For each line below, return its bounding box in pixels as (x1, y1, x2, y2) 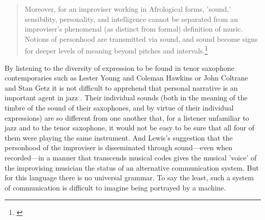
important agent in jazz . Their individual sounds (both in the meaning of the (5, 92, 248, 103)
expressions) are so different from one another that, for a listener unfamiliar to (5, 112, 249, 123)
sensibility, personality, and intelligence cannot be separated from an (24, 13, 238, 24)
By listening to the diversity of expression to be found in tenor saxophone (5, 62, 234, 73)
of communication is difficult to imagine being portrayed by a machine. (5, 182, 226, 193)
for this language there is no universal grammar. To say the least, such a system (5, 172, 254, 183)
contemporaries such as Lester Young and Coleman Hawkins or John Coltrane (5, 72, 248, 83)
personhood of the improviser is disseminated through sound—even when (5, 142, 232, 153)
